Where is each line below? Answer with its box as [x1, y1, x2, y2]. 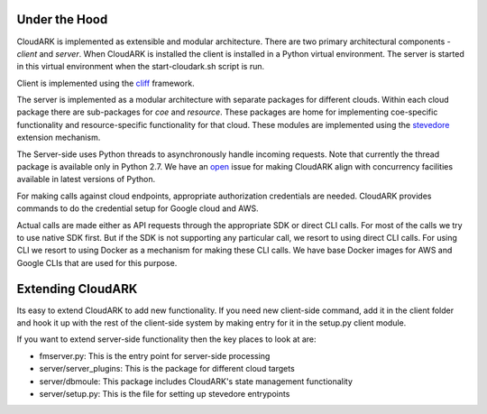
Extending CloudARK [16, 281, 138, 297]
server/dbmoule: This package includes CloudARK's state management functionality [39, 375, 354, 387]
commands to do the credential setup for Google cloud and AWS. [16, 203, 259, 214]
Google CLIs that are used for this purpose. [16, 257, 178, 268]
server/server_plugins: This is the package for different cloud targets [39, 363, 295, 374]
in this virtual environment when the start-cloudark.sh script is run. [16, 61, 265, 72]
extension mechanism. [16, 132, 101, 143]
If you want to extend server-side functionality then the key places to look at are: [16, 334, 317, 345]
